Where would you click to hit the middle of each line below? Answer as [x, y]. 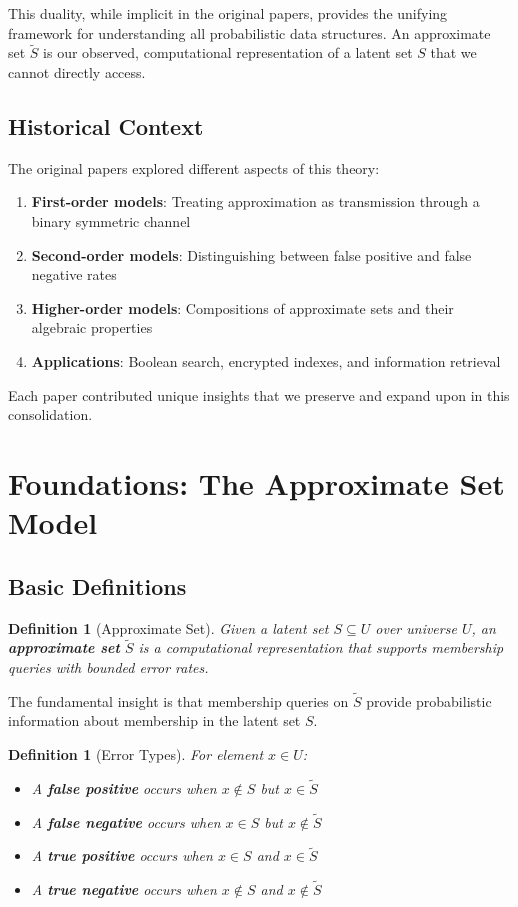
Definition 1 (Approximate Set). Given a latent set [168, 627]
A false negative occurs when [126, 821]
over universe [416, 627]
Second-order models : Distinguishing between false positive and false [251, 254]
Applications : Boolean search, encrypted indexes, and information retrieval [266, 360]
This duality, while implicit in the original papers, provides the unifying [228, 13]
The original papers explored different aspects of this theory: [194, 167]
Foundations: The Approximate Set [256, 482]
